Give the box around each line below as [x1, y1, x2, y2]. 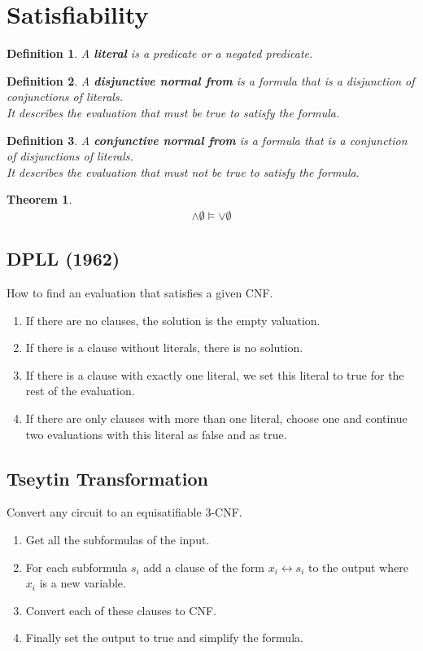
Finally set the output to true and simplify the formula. [25, 629, 303, 646]
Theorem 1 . [7, 191, 72, 208]
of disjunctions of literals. [7, 147, 133, 165]
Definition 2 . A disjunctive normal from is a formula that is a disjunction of [7, 72, 415, 89]
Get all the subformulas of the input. [25, 531, 210, 548]
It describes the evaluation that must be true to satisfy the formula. [7, 103, 340, 121]
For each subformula [25, 558, 128, 575]
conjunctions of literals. [7, 88, 123, 105]
